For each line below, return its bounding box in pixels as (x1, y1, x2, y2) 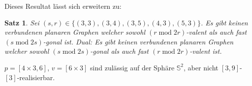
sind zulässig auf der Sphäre (90, 62, 175, 72)
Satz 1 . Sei (4, 17, 39, 27)
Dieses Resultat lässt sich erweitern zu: (4, 1, 122, 11)
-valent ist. (189, 46, 222, 56)
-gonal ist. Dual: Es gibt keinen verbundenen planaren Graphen (43, 36, 234, 46)
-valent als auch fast (186, 27, 247, 37)
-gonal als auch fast (90, 46, 149, 56)
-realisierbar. (17, 72, 55, 82)
